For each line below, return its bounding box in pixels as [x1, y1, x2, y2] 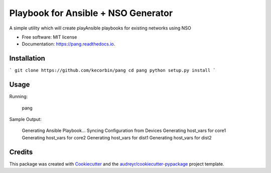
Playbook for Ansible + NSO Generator [9, 7, 173, 18]
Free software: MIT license [22, 34, 77, 40]
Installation [9, 54, 45, 62]
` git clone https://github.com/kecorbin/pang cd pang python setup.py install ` [9, 67, 216, 73]
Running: [9, 93, 28, 99]
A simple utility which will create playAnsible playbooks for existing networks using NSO [9, 25, 192, 31]
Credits [9, 147, 33, 156]
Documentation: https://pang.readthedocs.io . [22, 41, 115, 47]
